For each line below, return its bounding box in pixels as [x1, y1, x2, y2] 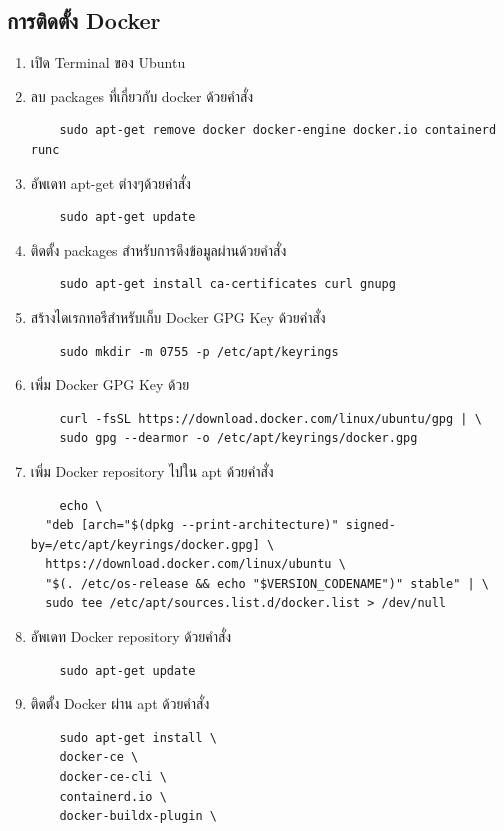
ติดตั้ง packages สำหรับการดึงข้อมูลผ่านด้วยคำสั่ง [30, 239, 287, 260]
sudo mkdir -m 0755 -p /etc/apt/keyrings [59, 344, 339, 359]
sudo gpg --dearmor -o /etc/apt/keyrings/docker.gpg [59, 431, 418, 446]
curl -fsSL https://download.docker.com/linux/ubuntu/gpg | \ [59, 411, 482, 426]
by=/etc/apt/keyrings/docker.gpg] [30, 537, 260, 552]
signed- [345, 518, 396, 533]
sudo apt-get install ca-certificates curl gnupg [59, 277, 396, 292]
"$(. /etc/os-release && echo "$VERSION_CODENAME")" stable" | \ [45, 576, 489, 591]
